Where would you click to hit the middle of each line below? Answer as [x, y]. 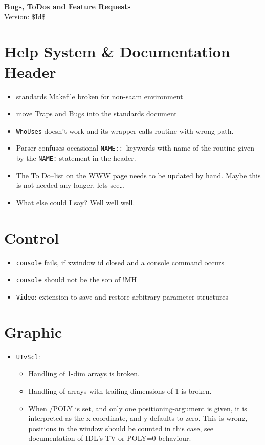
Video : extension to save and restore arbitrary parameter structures [122, 296]
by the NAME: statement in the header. [76, 158]
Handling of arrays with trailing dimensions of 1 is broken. [120, 390]
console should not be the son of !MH [76, 279]
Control [32, 237]
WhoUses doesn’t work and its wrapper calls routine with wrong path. [125, 130]
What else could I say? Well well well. [75, 202]
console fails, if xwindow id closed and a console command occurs [120, 262]
